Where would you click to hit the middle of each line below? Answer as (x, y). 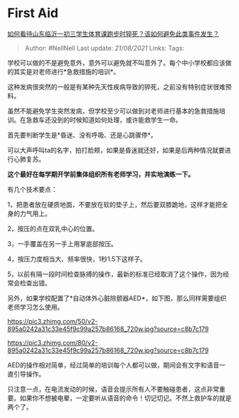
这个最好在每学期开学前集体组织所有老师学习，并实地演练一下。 (101, 174)
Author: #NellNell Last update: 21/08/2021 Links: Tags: (105, 48)
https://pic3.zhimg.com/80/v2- (53, 342)
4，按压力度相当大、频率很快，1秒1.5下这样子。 (77, 259)
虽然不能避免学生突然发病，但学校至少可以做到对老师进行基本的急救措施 (113, 111)
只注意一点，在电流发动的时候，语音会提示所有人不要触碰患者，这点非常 (113, 389)
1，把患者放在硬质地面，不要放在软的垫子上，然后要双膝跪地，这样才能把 (115, 204)
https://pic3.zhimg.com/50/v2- (53, 321)
